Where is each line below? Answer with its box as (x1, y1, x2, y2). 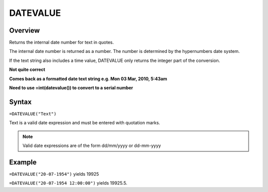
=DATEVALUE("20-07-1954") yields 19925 (9, 171, 99, 177)
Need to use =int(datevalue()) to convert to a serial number (9, 85, 134, 91)
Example (9, 158, 37, 166)
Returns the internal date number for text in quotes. (9, 40, 114, 46)
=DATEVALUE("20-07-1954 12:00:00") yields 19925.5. (9, 180, 128, 186)
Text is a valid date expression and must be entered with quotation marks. (9, 120, 160, 126)
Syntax (9, 97, 32, 106)
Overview (9, 26, 40, 35)
